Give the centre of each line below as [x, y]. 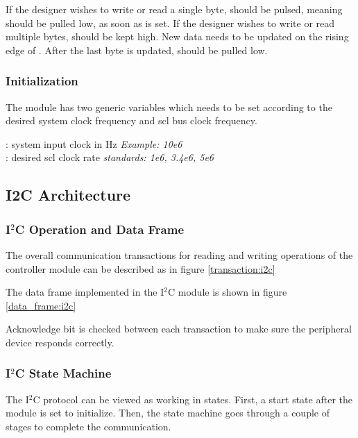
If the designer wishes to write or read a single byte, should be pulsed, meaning [174, 9]
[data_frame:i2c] [41, 305]
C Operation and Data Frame [100, 229]
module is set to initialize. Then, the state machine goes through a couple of [168, 413]
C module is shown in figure [228, 292]
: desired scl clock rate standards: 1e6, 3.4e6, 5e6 [110, 157]
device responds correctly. [60, 342]
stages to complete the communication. [88, 426]
